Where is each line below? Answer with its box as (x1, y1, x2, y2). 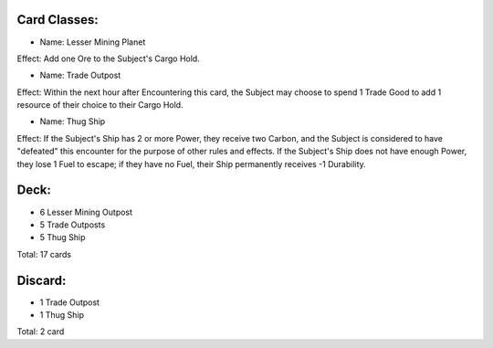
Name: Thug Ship (39, 116, 106, 127)
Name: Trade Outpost (39, 69, 121, 81)
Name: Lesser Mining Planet (39, 37, 146, 47)
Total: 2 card (16, 326, 65, 337)
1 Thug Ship (39, 310, 84, 321)
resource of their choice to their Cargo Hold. (16, 100, 184, 111)
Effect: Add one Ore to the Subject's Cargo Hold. (16, 53, 200, 64)
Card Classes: (16, 12, 100, 27)
